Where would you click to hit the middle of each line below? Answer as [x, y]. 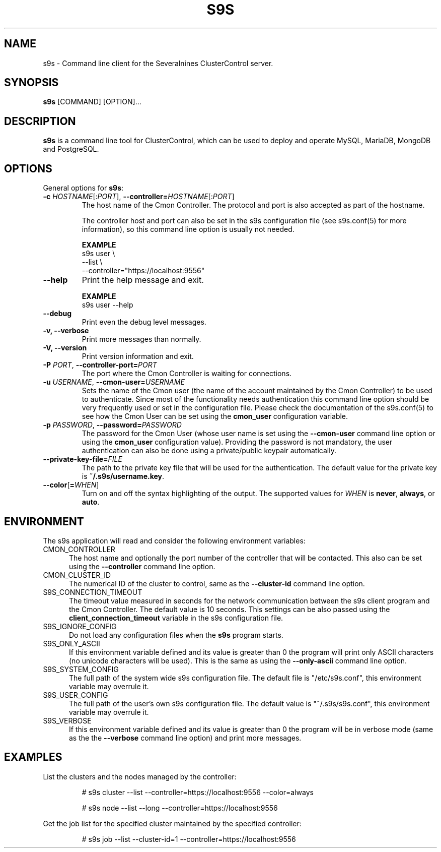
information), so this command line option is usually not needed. [188, 229]
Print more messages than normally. [141, 339]
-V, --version [65, 348]
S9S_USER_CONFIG [76, 695]
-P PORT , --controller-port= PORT [100, 365]
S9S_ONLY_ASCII [71, 643]
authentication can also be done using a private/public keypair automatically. [209, 451]
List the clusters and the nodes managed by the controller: [140, 776]
